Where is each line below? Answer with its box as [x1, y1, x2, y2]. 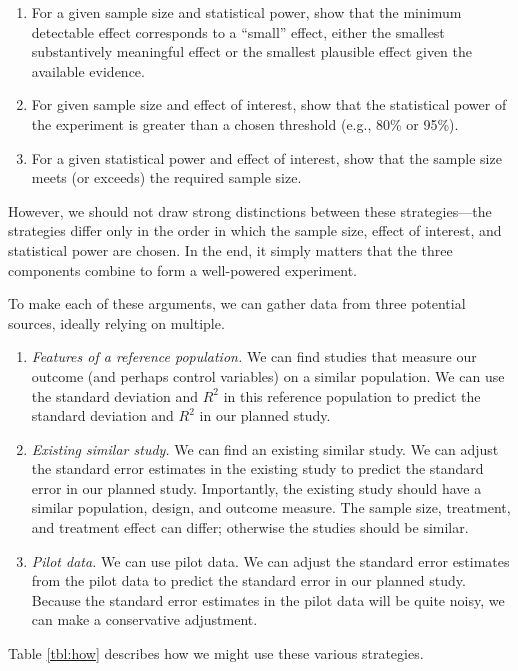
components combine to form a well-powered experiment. [8, 259, 357, 280]
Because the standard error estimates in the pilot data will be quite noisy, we [31, 589, 505, 610]
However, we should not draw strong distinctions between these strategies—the [8, 200, 492, 221]
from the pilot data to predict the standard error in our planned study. [31, 570, 466, 591]
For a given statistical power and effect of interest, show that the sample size [31, 147, 502, 168]
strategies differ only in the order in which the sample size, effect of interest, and [8, 220, 502, 241]
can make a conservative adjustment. [31, 609, 258, 630]
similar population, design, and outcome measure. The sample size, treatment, [31, 497, 511, 518]
